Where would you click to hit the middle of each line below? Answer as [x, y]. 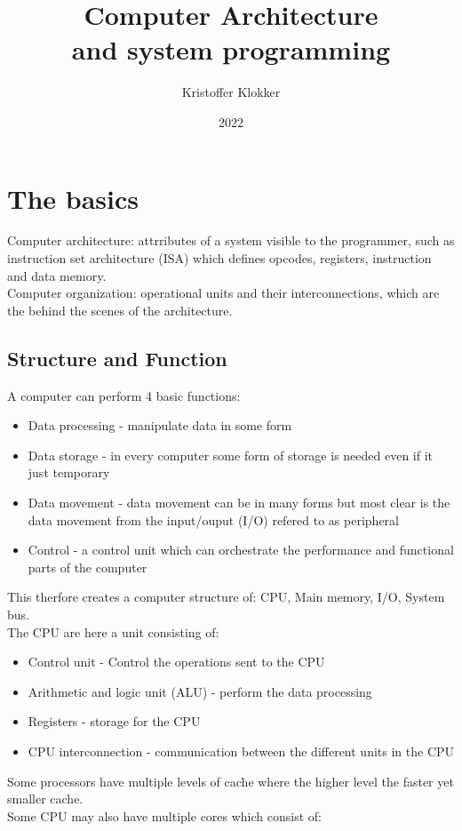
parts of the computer [88, 567]
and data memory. [57, 275]
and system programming [231, 49]
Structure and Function [117, 358]
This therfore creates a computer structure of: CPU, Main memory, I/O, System [226, 597]
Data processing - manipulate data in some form [160, 425]
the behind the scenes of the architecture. [120, 310]
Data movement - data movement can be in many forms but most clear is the [239, 502]
